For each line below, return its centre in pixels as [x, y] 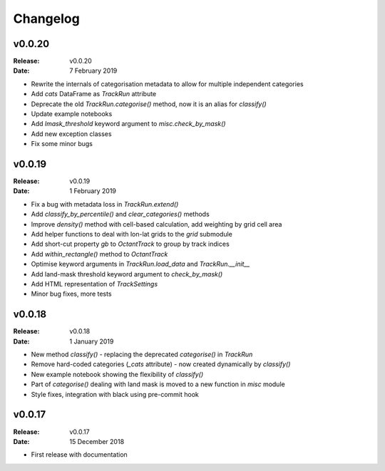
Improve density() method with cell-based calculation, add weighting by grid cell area [156, 224]
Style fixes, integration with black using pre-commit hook [115, 394]
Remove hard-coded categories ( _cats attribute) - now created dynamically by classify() [161, 364]
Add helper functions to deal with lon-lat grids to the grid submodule [132, 234]
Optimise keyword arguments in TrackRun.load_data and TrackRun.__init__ [140, 264]
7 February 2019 [93, 71]
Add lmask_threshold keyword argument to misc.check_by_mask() [128, 124]
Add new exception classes [71, 134]
